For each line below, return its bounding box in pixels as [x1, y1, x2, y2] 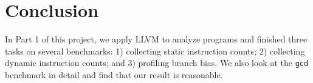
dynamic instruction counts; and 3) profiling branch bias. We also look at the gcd [5, 56, 309, 69]
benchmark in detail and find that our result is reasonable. [5, 68, 223, 81]
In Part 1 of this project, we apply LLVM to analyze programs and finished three [5, 33, 308, 45]
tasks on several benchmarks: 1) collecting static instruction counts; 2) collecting [5, 44, 305, 57]
